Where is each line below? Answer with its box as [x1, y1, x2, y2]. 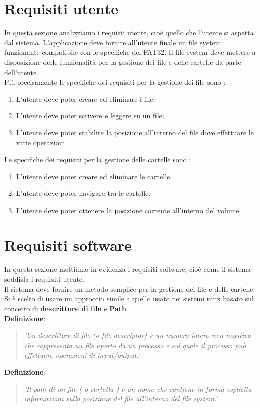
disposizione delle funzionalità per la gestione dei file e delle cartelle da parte [4, 56, 241, 67]
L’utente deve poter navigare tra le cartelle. [16, 188, 151, 198]
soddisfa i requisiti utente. [4, 274, 84, 284]
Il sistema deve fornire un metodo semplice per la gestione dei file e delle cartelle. [4, 283, 255, 294]
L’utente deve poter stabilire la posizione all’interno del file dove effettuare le [16, 127, 254, 138]
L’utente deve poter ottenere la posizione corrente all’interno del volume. [16, 205, 241, 215]
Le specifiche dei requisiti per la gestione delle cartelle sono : [4, 154, 191, 165]
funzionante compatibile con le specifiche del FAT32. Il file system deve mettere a [4, 47, 256, 57]
